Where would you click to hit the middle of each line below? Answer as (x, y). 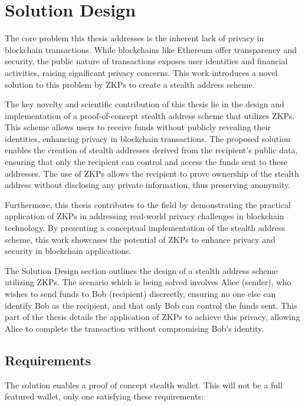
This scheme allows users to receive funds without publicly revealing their (138, 127)
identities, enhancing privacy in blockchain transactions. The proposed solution (147, 138)
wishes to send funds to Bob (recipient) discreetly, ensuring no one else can (140, 293)
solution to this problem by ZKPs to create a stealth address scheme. (130, 84)
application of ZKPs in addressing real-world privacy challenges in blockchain (145, 216)
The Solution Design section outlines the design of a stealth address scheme (141, 270)
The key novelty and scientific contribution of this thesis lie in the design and (145, 104)
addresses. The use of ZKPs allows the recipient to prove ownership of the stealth (152, 173)
